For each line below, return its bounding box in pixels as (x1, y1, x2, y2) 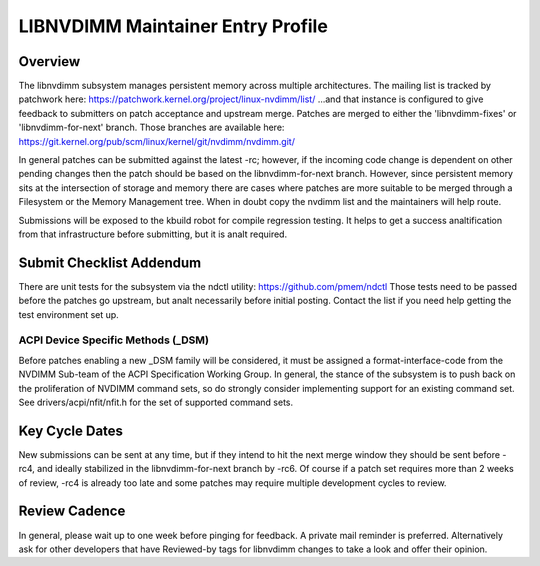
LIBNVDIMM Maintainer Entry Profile (18, 15, 329, 37)
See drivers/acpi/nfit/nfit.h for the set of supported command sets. (18, 396, 294, 408)
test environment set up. (18, 308, 119, 320)
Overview (18, 53, 81, 70)
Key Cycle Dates (18, 422, 124, 439)
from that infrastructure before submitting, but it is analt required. (18, 228, 288, 240)
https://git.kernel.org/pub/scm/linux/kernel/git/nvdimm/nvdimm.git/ (18, 135, 295, 147)
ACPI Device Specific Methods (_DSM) (18, 333, 210, 347)
